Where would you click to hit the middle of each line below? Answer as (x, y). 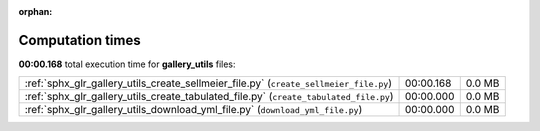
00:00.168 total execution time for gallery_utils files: (127, 64)
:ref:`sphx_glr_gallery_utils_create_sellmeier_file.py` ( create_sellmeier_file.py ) (208, 83)
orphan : (35, 11)
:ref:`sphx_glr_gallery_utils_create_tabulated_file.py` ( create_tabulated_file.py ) (209, 97)
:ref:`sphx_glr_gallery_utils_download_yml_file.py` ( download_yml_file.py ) (193, 110)
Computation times (79, 40)
